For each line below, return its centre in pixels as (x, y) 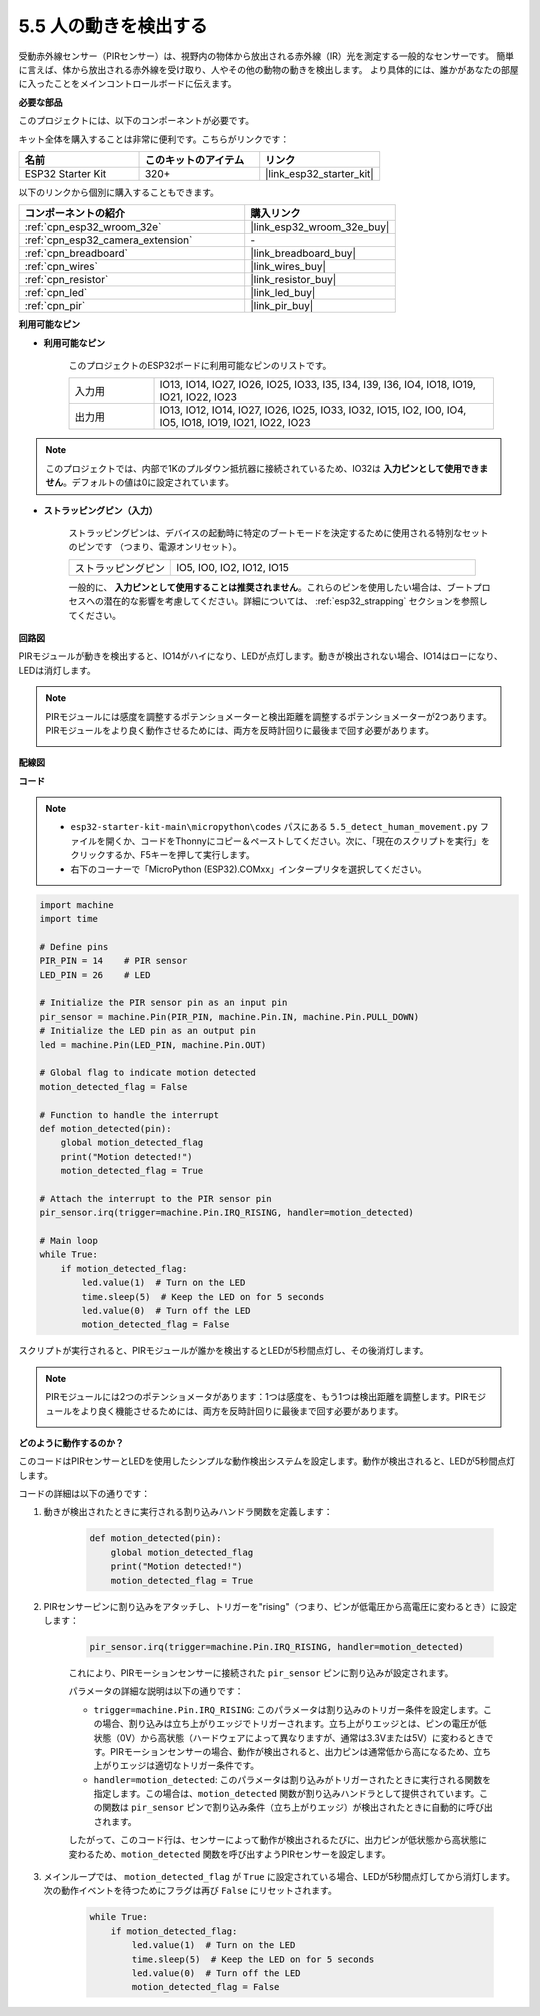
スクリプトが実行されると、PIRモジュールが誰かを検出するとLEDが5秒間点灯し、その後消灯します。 (223, 1351)
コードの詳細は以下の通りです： (84, 1494)
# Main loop (69, 1241)
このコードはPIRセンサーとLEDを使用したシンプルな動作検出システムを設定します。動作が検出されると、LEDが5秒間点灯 (267, 1461)
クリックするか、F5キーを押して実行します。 (162, 855)
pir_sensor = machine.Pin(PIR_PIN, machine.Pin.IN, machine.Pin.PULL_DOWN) (229, 1016)
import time (69, 919)
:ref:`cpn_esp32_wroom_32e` (93, 227)
